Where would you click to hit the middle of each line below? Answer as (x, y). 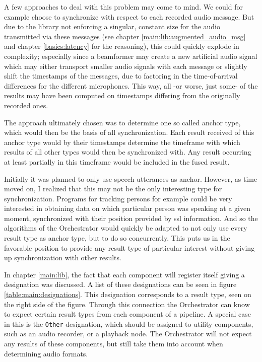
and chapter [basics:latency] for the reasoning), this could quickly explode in (122, 46)
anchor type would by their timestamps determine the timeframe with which (122, 142)
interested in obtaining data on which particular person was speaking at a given (127, 208)
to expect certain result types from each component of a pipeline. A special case (127, 314)
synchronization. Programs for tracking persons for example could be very (118, 198)
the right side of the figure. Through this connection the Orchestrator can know (127, 304)
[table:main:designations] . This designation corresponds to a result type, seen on (128, 294)
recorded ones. (26, 105)
